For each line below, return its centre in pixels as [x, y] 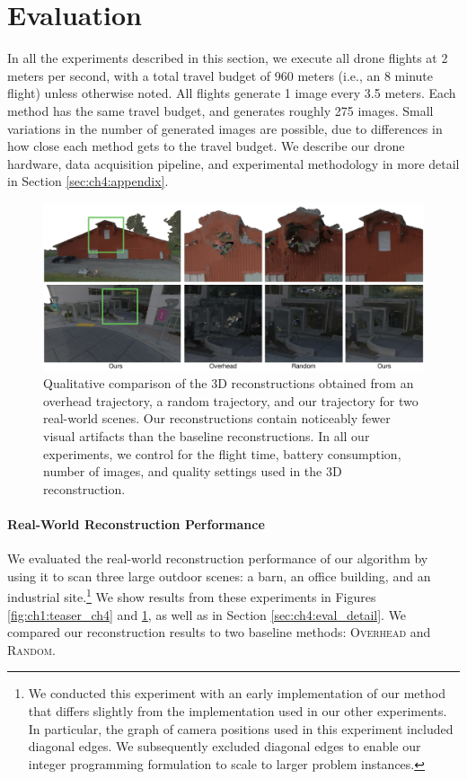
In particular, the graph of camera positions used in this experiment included [241, 728]
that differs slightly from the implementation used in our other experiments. [238, 710]
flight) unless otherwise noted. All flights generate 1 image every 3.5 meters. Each [232, 93]
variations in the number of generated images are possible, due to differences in [225, 128]
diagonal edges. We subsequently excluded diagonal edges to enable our [225, 746]
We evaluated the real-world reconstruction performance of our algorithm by [218, 558]
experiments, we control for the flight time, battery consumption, [222, 453]
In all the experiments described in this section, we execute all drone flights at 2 [228, 58]
